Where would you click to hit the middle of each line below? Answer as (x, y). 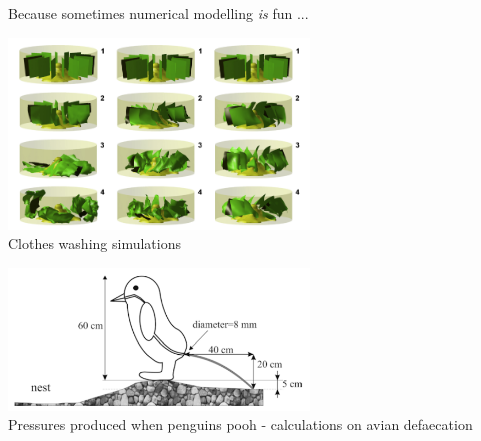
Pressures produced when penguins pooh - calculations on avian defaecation (240, 424)
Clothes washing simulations (94, 243)
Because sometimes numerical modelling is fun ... (158, 13)
